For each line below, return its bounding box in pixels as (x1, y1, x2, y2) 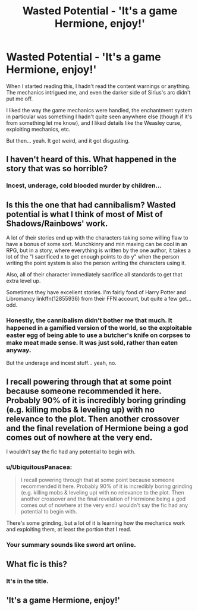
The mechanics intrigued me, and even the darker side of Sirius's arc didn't (6, 89, 191, 96)
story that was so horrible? (6, 163, 108, 174)
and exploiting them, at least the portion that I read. (6, 526, 132, 533)
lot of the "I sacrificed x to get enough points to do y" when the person (6, 253, 180, 260)
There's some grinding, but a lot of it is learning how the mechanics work (6, 519, 186, 527)
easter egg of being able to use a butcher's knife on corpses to (6, 331, 191, 339)
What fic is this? (6, 559, 67, 569)
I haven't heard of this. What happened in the (6, 155, 177, 165)
